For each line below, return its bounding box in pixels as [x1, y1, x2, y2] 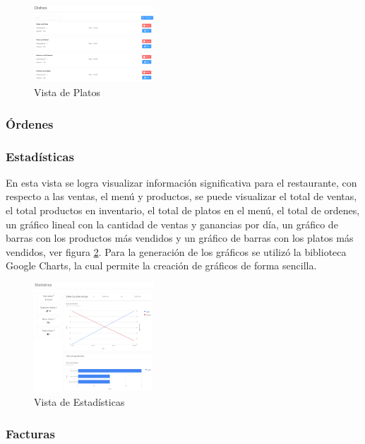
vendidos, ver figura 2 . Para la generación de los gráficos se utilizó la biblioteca [6, 244, 347, 259]
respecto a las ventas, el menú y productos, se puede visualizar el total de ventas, [6, 189, 357, 204]
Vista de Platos [34, 85, 101, 100]
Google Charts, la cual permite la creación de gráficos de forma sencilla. [6, 258, 317, 273]
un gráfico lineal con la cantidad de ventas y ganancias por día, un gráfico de [6, 216, 338, 231]
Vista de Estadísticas [34, 395, 125, 409]
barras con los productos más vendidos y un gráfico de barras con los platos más [6, 230, 354, 245]
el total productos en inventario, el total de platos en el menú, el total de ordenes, [6, 203, 360, 218]
